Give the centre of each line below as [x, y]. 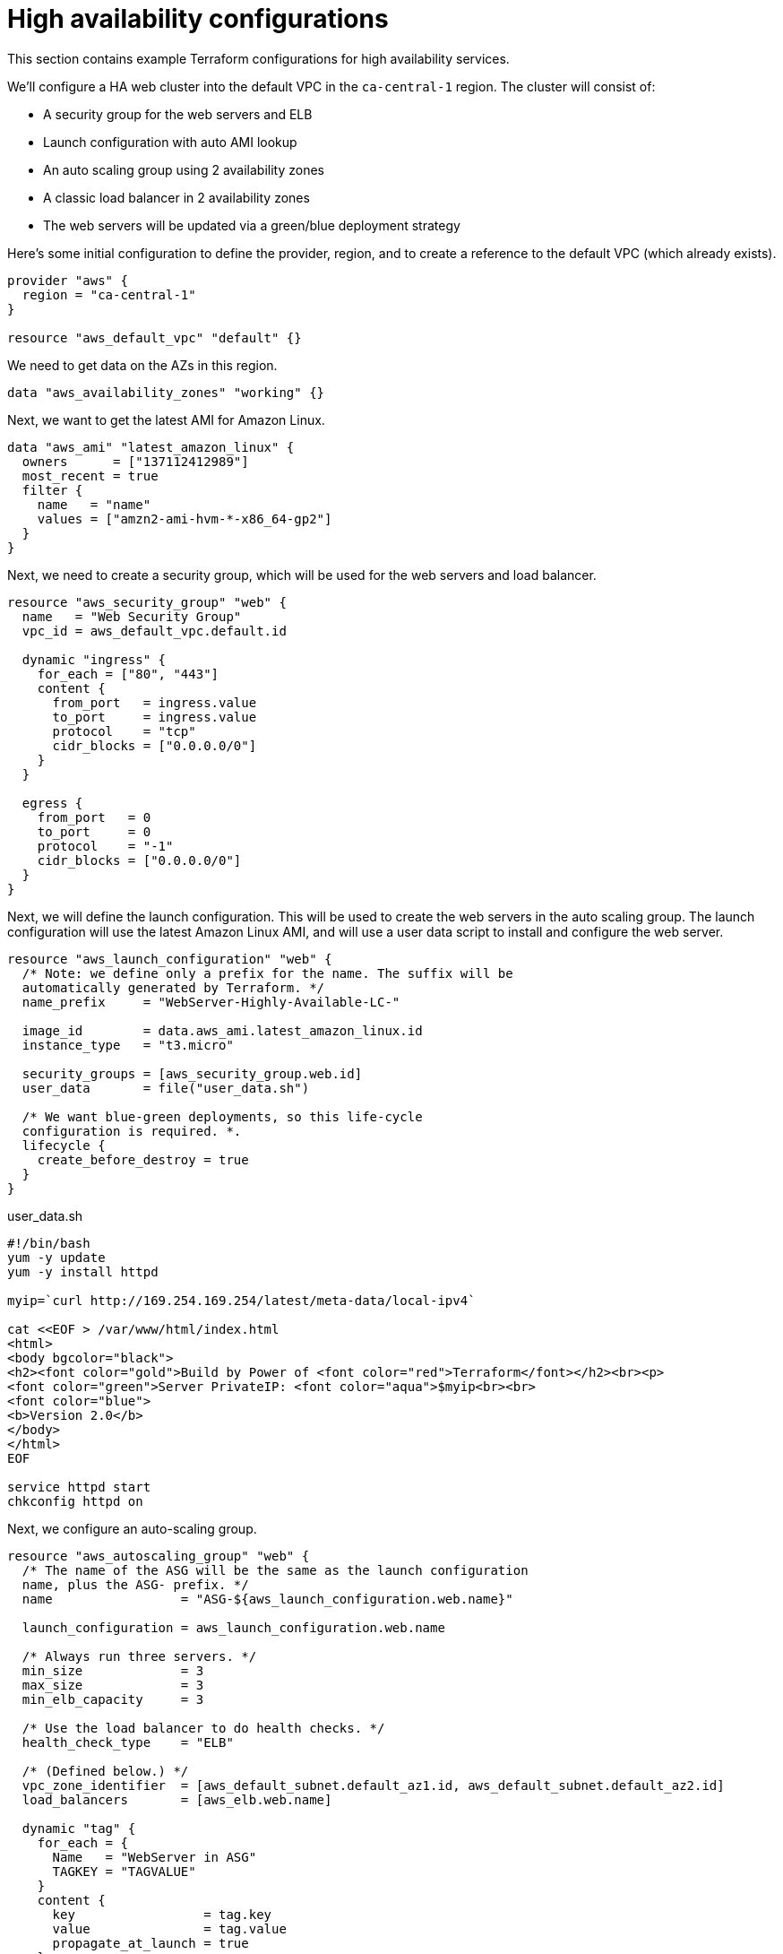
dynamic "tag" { [79, 1828]
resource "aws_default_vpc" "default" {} [155, 337]
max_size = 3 [113, 1685]
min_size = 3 [113, 1670]
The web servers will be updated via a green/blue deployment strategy [252, 225]
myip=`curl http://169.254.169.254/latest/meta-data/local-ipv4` [241, 1300]
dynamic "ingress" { [94, 659]
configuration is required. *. [132, 1131]
